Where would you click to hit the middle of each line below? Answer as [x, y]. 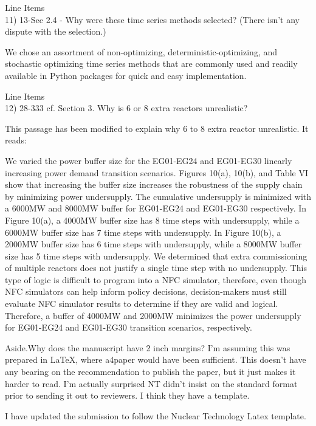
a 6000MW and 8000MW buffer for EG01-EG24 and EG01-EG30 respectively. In [156, 208]
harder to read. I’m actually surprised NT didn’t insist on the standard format [151, 383]
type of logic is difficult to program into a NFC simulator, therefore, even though [156, 279]
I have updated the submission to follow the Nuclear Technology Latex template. [156, 415]
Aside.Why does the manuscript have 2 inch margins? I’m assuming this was [148, 347]
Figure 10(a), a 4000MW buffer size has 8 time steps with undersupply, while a [152, 220]
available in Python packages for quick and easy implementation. [126, 75]
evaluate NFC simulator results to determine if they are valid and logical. [142, 304]
